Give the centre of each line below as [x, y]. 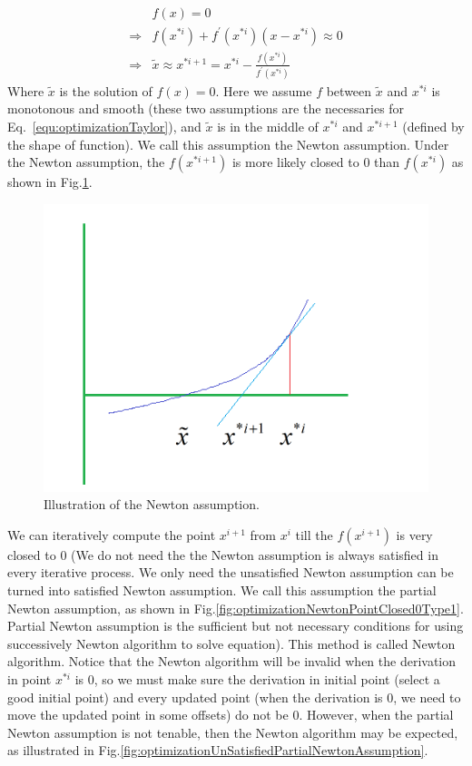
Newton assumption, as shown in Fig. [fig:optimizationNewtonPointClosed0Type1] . [236, 608]
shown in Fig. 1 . [50, 182]
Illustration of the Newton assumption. [152, 504]
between [349, 90]
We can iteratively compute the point [112, 534]
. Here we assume [264, 90]
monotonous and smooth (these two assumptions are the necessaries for [206, 108]
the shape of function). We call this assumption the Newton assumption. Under [228, 144]
